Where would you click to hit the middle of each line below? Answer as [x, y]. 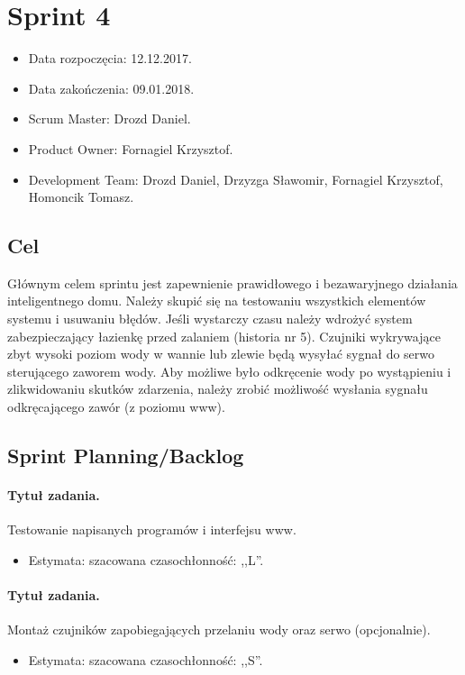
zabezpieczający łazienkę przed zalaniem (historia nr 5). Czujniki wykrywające [224, 336]
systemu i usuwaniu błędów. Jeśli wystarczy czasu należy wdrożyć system [210, 319]
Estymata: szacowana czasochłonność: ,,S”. [146, 659]
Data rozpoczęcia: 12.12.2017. [110, 58]
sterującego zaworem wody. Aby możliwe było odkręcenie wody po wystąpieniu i [229, 371]
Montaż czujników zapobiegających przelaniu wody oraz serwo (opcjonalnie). [219, 629]
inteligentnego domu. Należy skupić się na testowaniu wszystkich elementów [217, 301]
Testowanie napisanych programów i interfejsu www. [152, 529]
